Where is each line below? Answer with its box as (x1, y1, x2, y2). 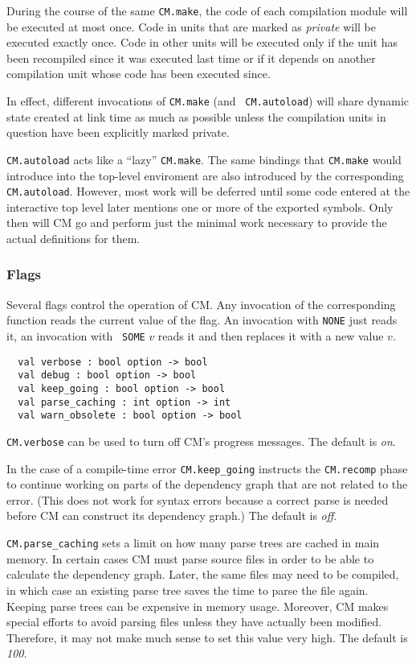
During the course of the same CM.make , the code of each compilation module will (6, 2, 408, 19)
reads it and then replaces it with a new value (157, 328, 384, 344)
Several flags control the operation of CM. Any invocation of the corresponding (6, 295, 396, 312)
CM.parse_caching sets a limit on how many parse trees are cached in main (6, 534, 380, 551)
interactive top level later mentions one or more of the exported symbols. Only (6, 198, 394, 215)
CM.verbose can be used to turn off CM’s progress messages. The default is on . (6, 432, 396, 449)
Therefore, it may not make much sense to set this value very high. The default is (6, 629, 408, 645)
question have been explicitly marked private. (6, 124, 230, 141)
